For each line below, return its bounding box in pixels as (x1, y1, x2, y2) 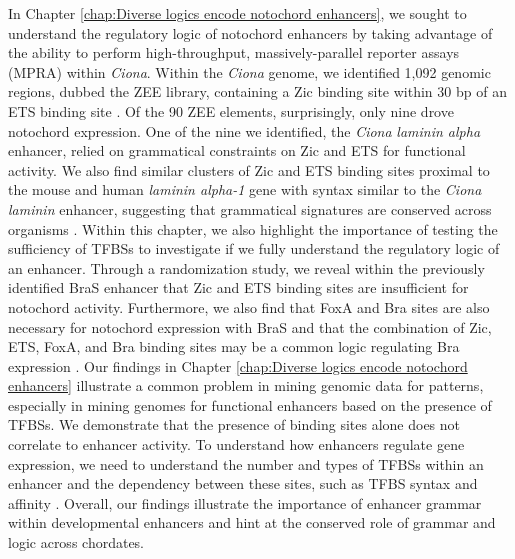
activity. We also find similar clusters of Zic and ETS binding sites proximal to (8, 159, 490, 180)
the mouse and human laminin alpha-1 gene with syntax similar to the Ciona (8, 179, 482, 200)
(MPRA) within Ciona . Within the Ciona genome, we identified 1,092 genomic (8, 61, 491, 82)
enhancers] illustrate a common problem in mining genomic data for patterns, (8, 375, 484, 396)
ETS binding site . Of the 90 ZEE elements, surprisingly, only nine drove (8, 100, 454, 121)
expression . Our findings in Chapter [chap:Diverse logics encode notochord (8, 355, 468, 376)
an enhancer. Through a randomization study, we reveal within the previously (8, 257, 485, 278)
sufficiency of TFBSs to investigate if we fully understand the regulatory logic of (8, 238, 500, 259)
